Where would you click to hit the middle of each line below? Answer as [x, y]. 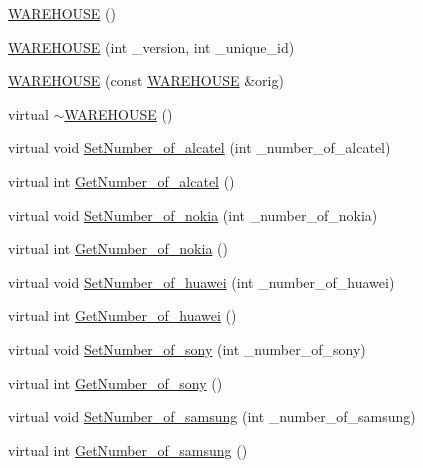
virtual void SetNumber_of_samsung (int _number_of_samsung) [212, 416]
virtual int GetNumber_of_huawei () [122, 315]
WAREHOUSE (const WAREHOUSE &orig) [146, 80]
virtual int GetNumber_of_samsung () [128, 449]
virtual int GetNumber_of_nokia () [118, 248]
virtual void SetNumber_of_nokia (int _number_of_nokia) [193, 214]
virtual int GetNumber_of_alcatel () [121, 180]
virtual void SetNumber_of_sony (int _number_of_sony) [187, 348]
